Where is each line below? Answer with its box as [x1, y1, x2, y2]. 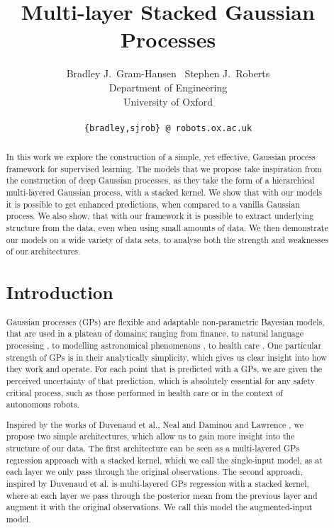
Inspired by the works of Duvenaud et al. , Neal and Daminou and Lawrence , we [6, 418, 304, 430]
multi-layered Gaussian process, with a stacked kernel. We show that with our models [6, 186, 323, 198]
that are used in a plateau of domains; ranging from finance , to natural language [6, 327, 304, 339]
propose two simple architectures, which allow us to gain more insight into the [6, 430, 295, 442]
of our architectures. [6, 245, 81, 257]
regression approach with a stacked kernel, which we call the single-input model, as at [6, 454, 323, 466]
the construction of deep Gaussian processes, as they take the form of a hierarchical [6, 174, 315, 186]
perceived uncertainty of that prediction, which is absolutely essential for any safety [6, 374, 315, 386]
